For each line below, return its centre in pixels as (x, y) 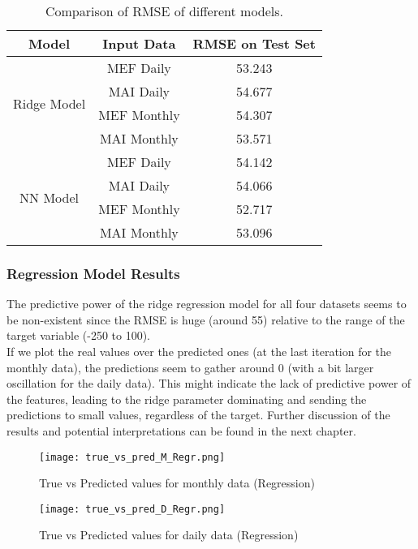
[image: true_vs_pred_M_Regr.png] (132, 457)
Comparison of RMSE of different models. (164, 11)
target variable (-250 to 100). (79, 335)
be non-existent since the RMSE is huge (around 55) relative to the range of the (206, 319)
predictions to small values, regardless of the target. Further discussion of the (198, 415)
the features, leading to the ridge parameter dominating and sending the (187, 399)
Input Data (139, 43)
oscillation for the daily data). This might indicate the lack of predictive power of (209, 383)
